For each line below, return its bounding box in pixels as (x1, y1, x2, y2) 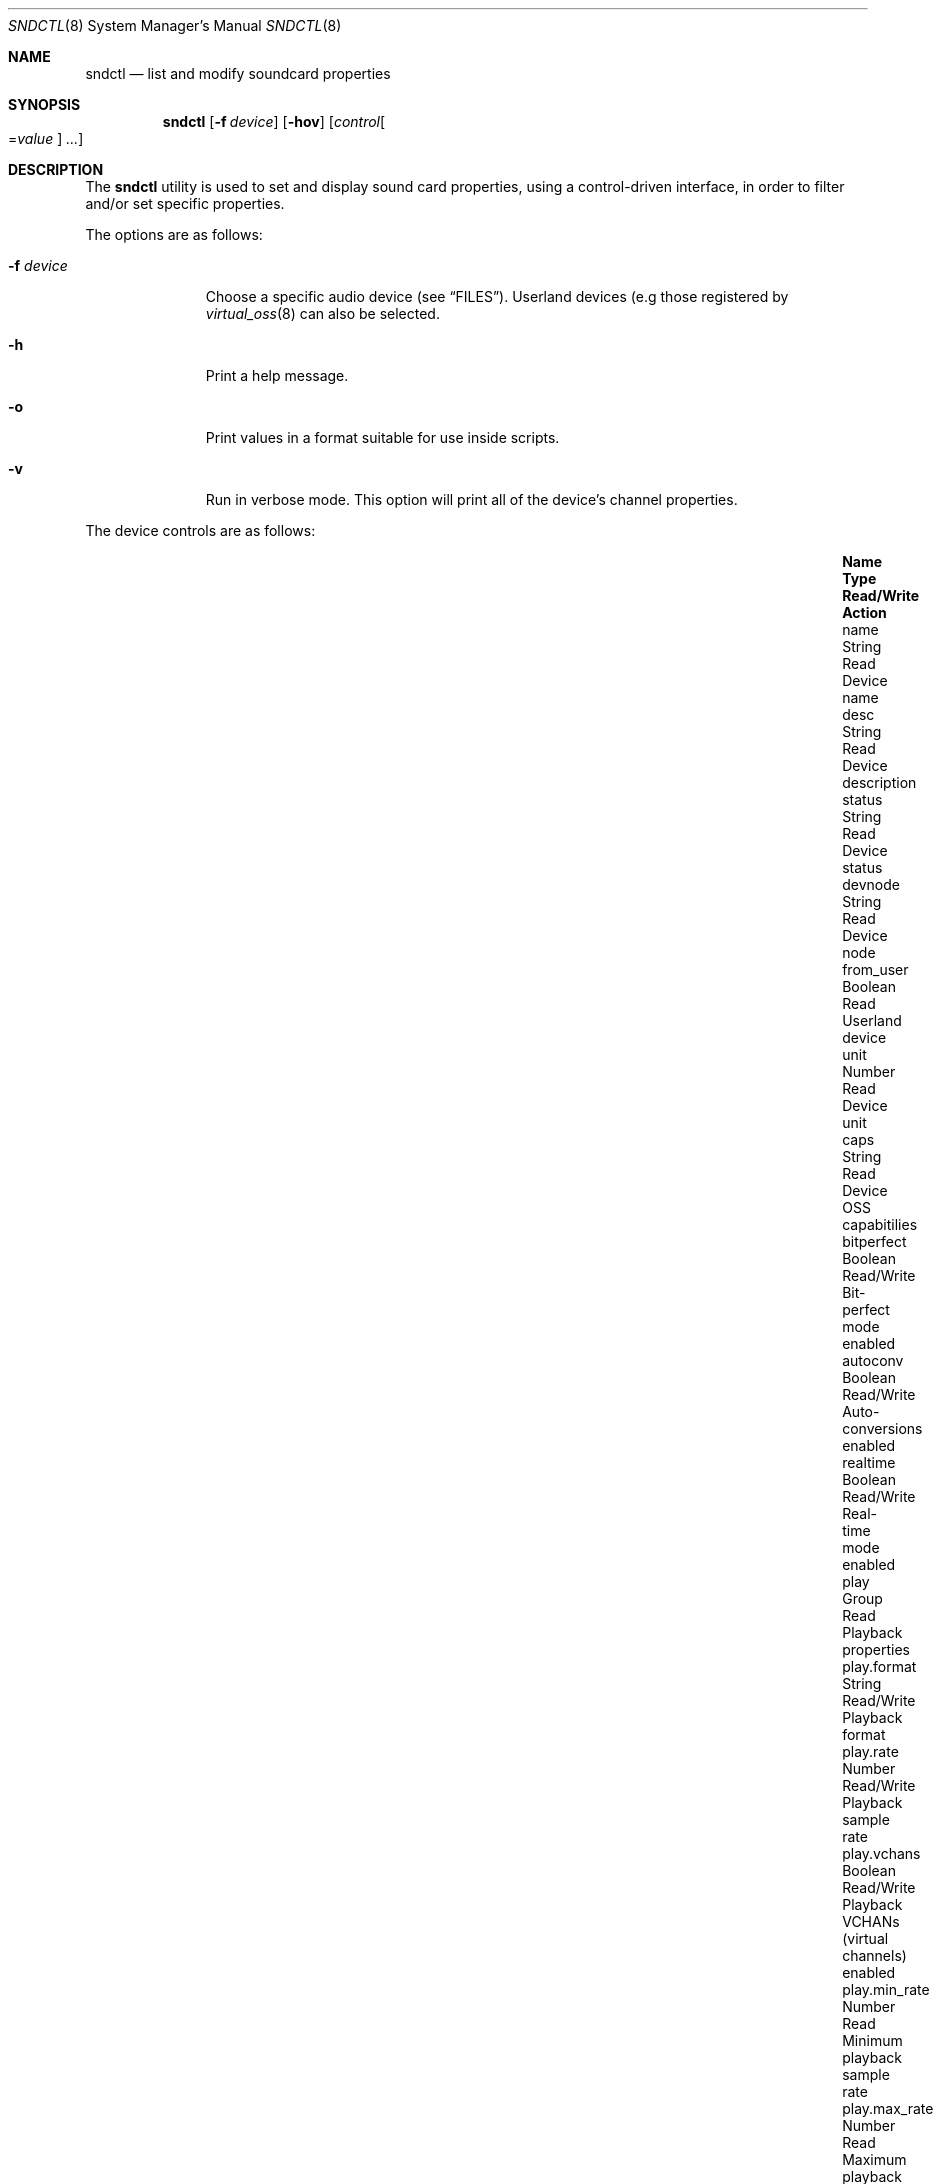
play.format (842, 1658, 917, 1675)
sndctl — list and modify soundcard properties (85, 65, 391, 82)
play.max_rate (842, 2100, 934, 2117)
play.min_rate (842, 1981, 930, 1998)
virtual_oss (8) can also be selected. (205, 305, 440, 322)
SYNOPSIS (8, 96, 81, 113)
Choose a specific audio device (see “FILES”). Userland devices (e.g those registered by (205, 288, 789, 305)
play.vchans (842, 1845, 921, 1862)
